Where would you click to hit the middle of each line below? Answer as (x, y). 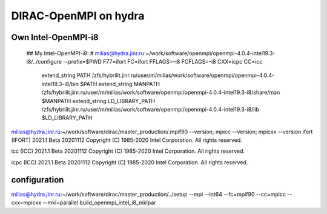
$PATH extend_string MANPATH (120, 84)
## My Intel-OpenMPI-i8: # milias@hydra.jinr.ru (85, 53)
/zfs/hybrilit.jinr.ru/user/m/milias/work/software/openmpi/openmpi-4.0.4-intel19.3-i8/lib (150, 109)
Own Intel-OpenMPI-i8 (55, 37)
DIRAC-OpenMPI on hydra (78, 16)
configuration (38, 180)
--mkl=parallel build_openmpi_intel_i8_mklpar (100, 202)
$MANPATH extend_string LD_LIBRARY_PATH (98, 101)
